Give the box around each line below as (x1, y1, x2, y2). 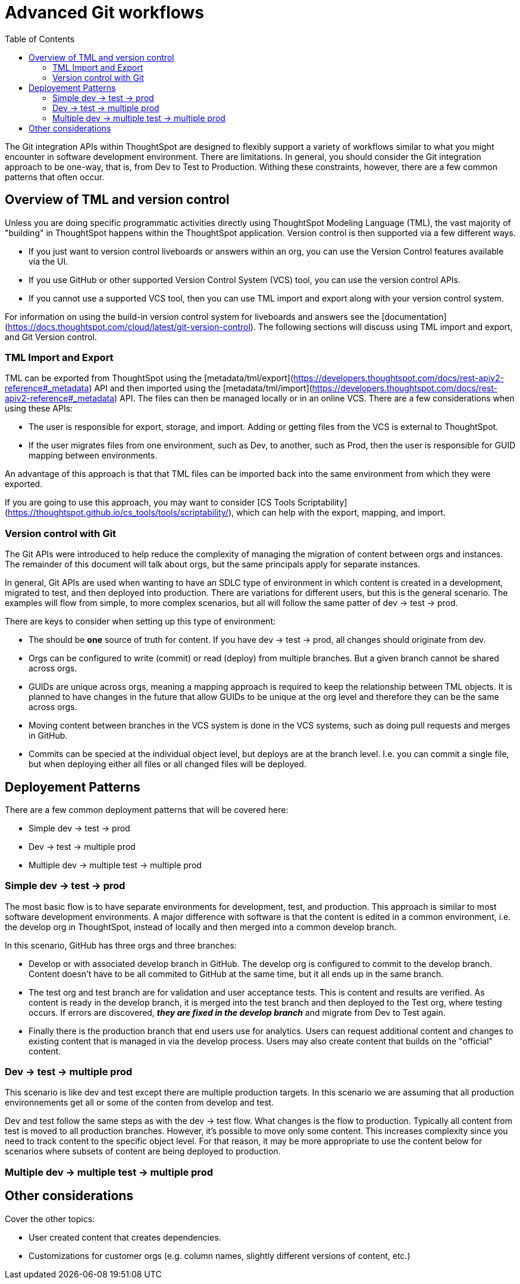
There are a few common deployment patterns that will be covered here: (5, 804, 289, 815)
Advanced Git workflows (5, 2, 205, 23)
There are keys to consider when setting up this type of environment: (5, 616, 276, 627)
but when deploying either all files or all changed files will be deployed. (29, 759, 306, 770)
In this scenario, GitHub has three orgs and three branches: (5, 940, 237, 950)
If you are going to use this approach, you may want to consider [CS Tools (5, 497, 296, 508)
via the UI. (29, 256, 68, 266)
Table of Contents (5, 33, 75, 44)
